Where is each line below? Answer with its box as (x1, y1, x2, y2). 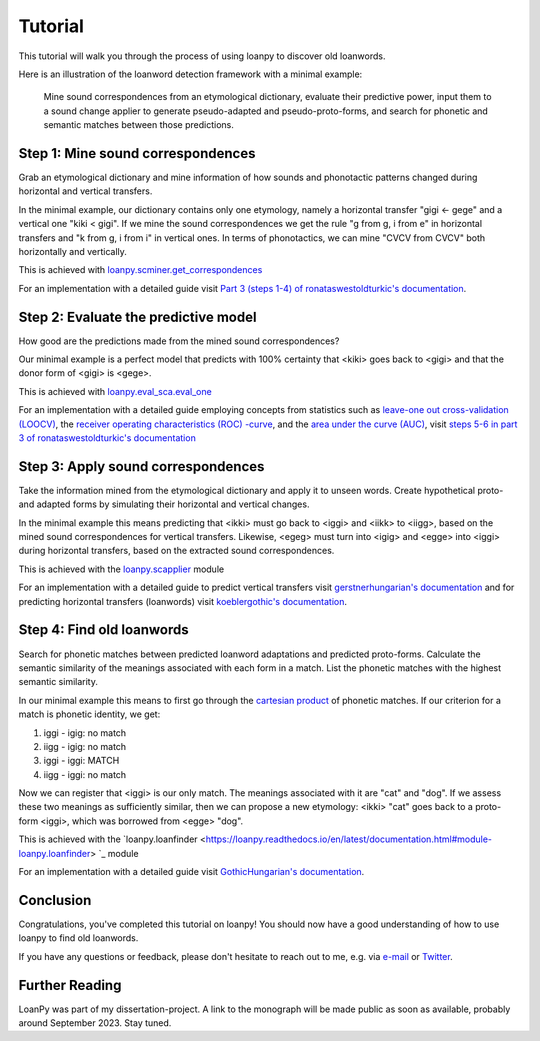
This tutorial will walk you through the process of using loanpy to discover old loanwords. (18, 50, 386, 62)
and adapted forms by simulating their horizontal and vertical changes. (18, 498, 310, 510)
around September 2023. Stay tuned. (18, 1017, 172, 1029)
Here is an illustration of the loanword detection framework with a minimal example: (18, 68, 363, 80)
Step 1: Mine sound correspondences (18, 145, 256, 162)
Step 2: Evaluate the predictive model (18, 308, 257, 325)
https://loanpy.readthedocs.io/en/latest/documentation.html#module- (205, 833, 493, 845)
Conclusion (18, 891, 92, 909)
